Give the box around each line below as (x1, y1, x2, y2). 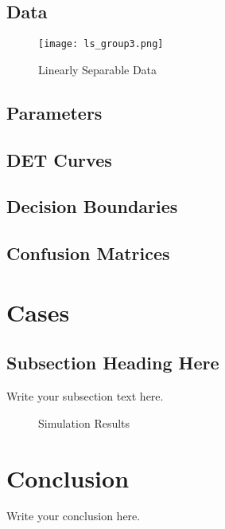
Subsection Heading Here (6, 350, 219, 375)
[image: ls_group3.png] (38, 38, 164, 50)
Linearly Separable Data (38, 61, 157, 77)
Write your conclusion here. (6, 507, 141, 524)
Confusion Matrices (6, 241, 170, 266)
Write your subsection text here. (6, 388, 164, 405)
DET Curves (6, 147, 112, 172)
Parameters (6, 100, 103, 124)
